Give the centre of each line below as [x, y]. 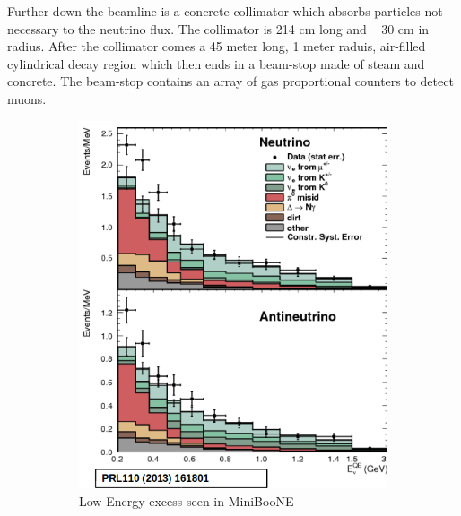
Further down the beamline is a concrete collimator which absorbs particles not [225, 11]
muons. [27, 98]
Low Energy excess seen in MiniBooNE [187, 500]
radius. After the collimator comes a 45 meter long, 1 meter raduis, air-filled [217, 46]
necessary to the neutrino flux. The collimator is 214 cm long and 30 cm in [218, 28]
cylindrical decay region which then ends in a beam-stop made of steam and [216, 63]
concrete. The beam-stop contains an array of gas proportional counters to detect [230, 81]
